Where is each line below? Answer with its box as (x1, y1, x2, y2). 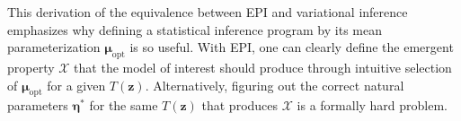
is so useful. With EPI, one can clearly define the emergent (129, 38, 454, 56)
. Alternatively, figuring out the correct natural (145, 75, 404, 94)
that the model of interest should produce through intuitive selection (74, 57, 452, 76)
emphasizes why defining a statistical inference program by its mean (7, 20, 382, 39)
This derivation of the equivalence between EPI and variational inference (7, 3, 408, 21)
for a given (47, 75, 106, 94)
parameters (7, 96, 68, 115)
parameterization (7, 38, 101, 56)
